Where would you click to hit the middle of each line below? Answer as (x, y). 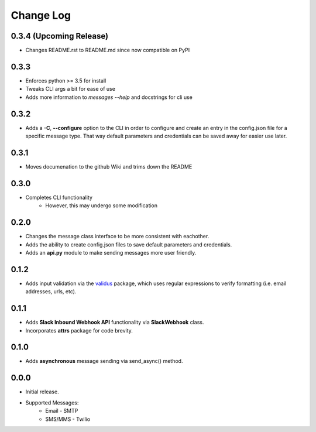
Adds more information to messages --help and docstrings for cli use (109, 97)
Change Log (41, 15)
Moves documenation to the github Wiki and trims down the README (109, 166)
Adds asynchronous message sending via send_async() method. (104, 361)
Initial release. (42, 392)
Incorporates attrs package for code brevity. (79, 330)
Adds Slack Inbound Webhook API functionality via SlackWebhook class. (115, 323)
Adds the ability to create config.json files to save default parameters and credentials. (129, 244)
